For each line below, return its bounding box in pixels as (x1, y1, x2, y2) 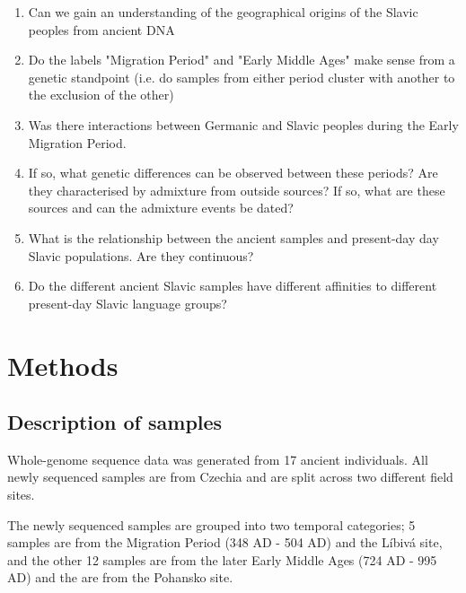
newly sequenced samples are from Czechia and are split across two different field (7, 467, 453, 486)
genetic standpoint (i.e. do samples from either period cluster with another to (28, 67, 455, 86)
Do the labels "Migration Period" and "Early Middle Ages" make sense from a (28, 50, 455, 69)
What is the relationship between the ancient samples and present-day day (28, 228, 439, 247)
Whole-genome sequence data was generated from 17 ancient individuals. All (7, 449, 428, 468)
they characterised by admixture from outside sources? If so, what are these (28, 180, 445, 199)
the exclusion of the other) (28, 85, 174, 104)
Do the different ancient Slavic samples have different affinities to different (28, 276, 437, 295)
